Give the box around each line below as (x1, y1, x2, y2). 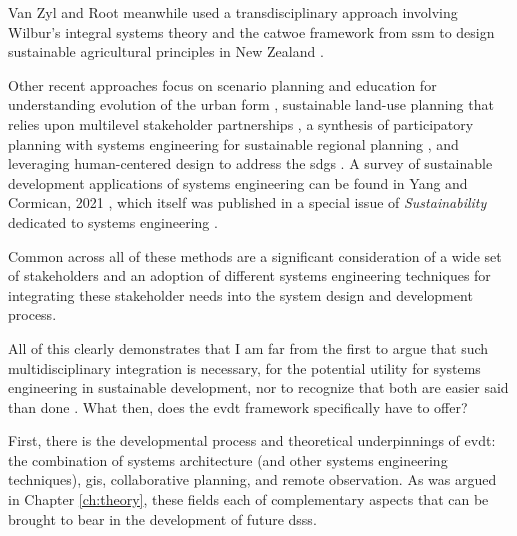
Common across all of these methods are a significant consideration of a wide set (8, 245, 502, 266)
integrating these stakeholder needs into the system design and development (8, 284, 473, 305)
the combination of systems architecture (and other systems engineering (8, 449, 448, 470)
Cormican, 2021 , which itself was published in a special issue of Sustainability (8, 192, 487, 213)
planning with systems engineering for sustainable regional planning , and (8, 133, 459, 154)
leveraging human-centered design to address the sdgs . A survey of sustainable (8, 153, 493, 174)
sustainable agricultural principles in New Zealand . (8, 41, 324, 62)
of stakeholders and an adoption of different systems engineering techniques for (8, 265, 491, 286)
